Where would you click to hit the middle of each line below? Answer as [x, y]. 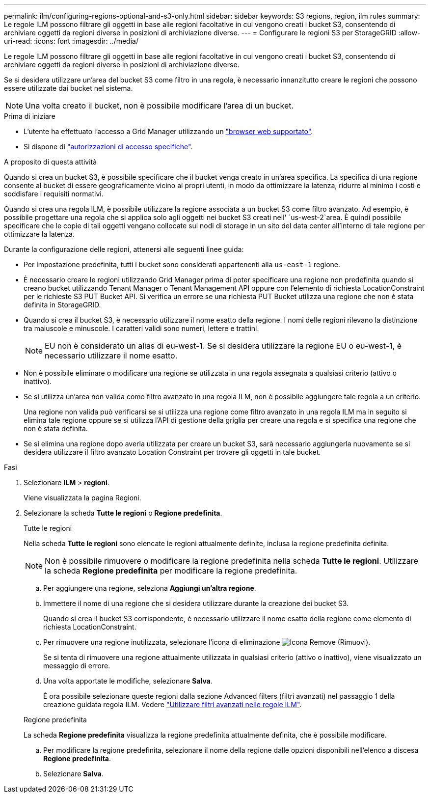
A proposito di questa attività [51, 162]
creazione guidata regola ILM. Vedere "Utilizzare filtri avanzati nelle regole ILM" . [173, 704]
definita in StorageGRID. [62, 305]
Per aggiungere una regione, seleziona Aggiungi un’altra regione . [150, 588]
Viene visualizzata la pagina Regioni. [82, 498]
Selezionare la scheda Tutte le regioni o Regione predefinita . [123, 513]
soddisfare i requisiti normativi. [54, 194]
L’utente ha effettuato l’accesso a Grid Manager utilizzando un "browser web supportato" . [168, 131]
